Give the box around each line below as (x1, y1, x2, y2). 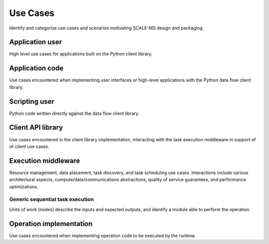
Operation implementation (9, 220, 93, 228)
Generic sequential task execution (9, 196, 94, 203)
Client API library (9, 123, 63, 132)
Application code (9, 64, 64, 72)
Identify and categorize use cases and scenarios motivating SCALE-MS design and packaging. (9, 25, 204, 31)
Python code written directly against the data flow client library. (9, 110, 139, 116)
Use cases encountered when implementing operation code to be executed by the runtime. (9, 233, 196, 239)
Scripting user (9, 97, 55, 106)
